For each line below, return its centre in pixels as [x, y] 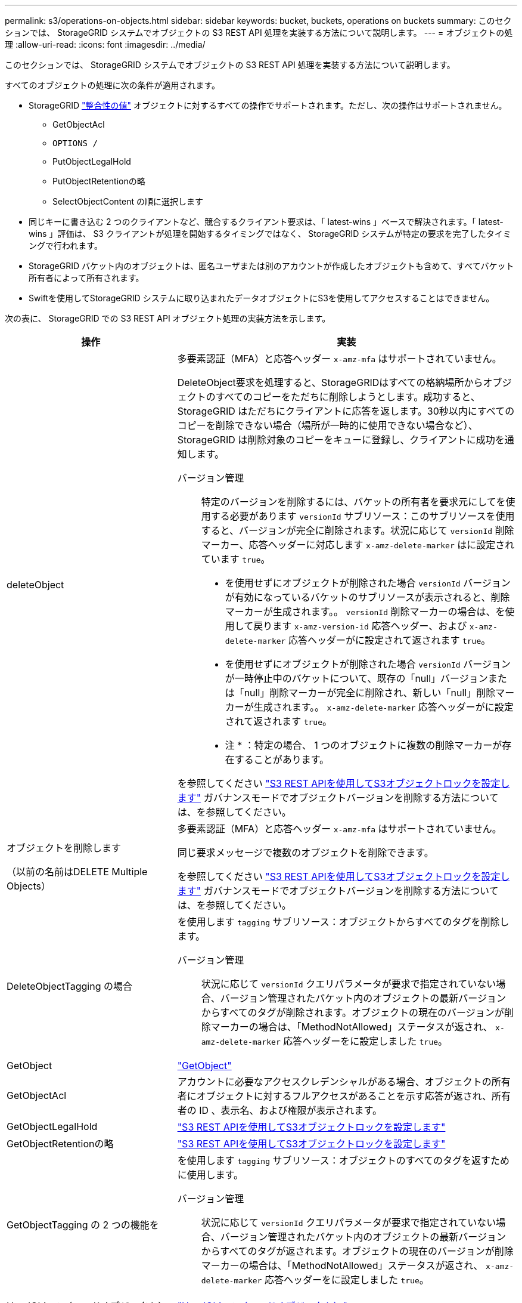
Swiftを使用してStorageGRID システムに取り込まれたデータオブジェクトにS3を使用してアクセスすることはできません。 [262, 298]
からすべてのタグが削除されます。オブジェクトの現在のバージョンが [352, 1012]
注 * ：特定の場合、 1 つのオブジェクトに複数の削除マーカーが [363, 745]
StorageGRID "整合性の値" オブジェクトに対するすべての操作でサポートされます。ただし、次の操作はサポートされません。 [268, 105]
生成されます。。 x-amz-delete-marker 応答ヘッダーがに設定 [383, 707]
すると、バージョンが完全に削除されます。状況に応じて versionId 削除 [358, 530]
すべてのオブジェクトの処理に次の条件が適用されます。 [113, 85]
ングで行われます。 [66, 246]
